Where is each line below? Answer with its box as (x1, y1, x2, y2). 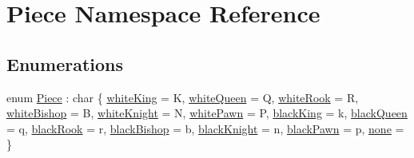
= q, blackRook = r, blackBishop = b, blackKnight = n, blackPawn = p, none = (6, 120, 404, 136)
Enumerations (6, 51, 124, 76)
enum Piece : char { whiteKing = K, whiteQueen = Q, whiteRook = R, (6, 89, 359, 105)
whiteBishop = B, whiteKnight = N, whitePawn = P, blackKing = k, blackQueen (6, 105, 408, 121)
